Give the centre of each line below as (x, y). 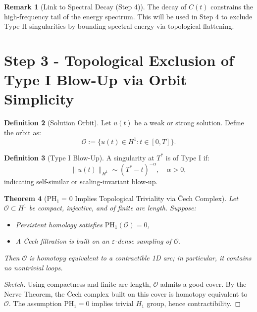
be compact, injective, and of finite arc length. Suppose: (112, 208)
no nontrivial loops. (33, 267)
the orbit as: (23, 132)
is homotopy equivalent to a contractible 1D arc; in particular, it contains (140, 258)
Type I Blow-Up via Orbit (96, 79)
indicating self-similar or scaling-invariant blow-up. (81, 182)
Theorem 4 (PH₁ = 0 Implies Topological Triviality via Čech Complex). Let (121, 198)
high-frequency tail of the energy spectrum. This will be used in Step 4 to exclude (128, 16)
